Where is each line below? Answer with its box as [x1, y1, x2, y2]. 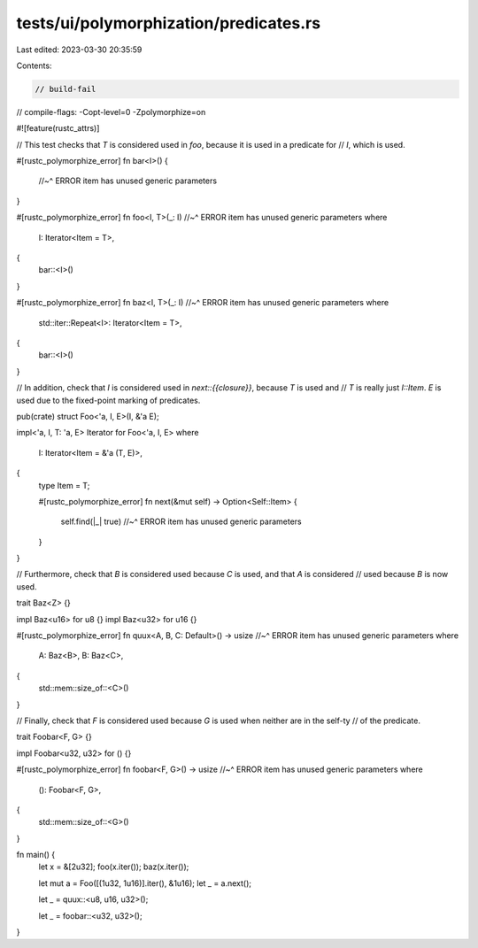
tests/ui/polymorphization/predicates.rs [16, 13, 321, 33]
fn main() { [16, 850, 56, 860]
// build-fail [35, 84, 96, 94]
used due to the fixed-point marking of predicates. [16, 395, 201, 405]
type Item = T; [38, 480, 90, 490]
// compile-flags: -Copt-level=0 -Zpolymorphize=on [16, 106, 206, 117]
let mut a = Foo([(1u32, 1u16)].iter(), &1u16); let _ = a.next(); [38, 877, 252, 889]
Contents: [16, 60, 52, 71]
